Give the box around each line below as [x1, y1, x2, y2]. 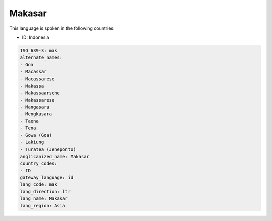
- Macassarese [20, 76, 55, 82]
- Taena [20, 118, 39, 124]
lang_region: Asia [20, 203, 65, 208]
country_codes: [20, 161, 57, 166]
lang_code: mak [20, 182, 57, 187]
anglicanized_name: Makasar [20, 154, 89, 159]
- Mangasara [20, 104, 50, 110]
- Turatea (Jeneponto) [20, 146, 76, 152]
